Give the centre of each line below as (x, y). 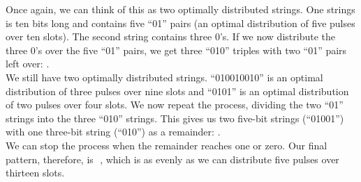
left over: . (28, 64)
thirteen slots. (35, 173)
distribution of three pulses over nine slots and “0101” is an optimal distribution (177, 91)
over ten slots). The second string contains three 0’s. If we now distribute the (170, 36)
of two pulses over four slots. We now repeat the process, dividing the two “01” (175, 105)
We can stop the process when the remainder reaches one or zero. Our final (167, 145)
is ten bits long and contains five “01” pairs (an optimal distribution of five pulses (180, 23)
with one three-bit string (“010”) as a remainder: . (113, 132)
